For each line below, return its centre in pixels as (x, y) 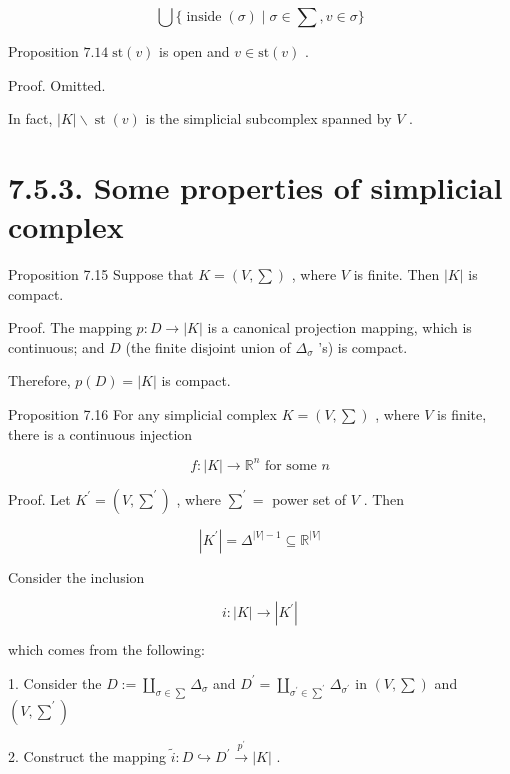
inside (204, 17)
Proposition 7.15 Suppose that (101, 274)
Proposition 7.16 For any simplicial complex (142, 414)
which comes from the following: (106, 649)
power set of (309, 498)
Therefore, (39, 380)
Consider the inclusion (76, 576)
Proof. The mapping (70, 327)
